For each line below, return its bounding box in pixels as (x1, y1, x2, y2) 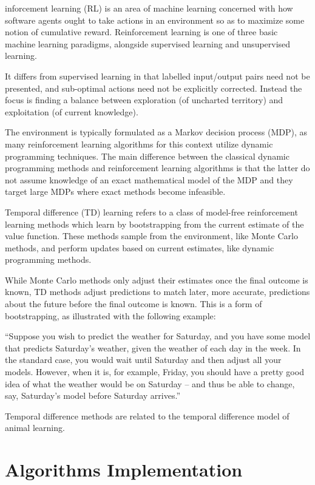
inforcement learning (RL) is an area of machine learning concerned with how (5, 2, 293, 14)
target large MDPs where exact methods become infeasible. (5, 185, 226, 198)
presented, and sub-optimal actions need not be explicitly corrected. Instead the (5, 81, 302, 94)
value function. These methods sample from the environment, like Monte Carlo (5, 229, 298, 242)
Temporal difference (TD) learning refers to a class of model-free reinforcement (5, 205, 298, 218)
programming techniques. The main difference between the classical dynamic (5, 149, 290, 162)
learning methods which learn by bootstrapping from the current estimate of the (5, 217, 304, 230)
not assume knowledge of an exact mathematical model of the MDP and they (5, 173, 293, 186)
